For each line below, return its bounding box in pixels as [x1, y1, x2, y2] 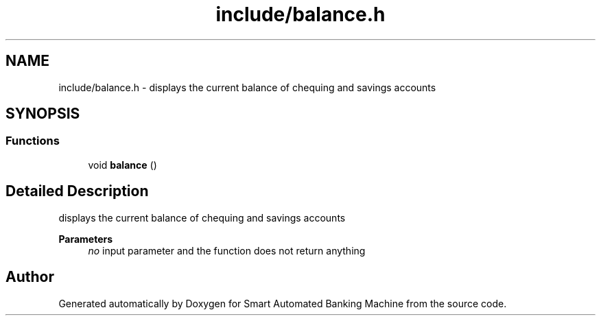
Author [5, 268, 54, 286]
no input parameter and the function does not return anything [88, 244, 366, 257]
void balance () [88, 158, 157, 171]
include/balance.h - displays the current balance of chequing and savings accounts [58, 81, 436, 93]
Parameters [58, 233, 113, 245]
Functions [5, 134, 60, 148]
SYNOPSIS [5, 105, 80, 123]
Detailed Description [5, 182, 149, 200]
